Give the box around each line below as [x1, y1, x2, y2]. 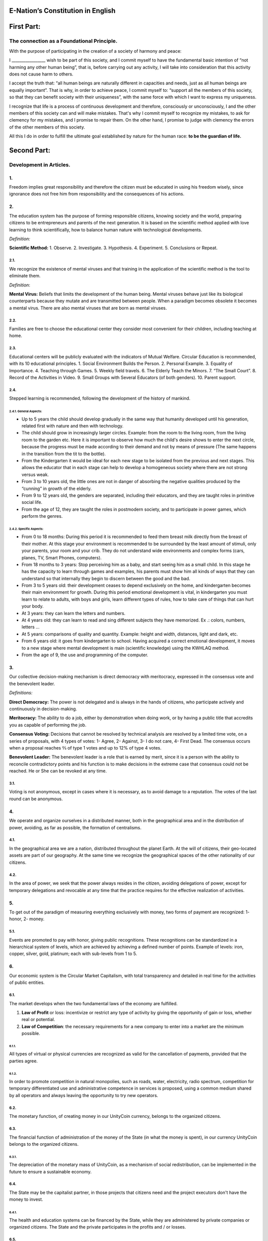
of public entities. [9, 979, 45, 985]
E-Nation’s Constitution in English [9, 6, 116, 15]
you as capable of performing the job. [9, 722, 87, 728]
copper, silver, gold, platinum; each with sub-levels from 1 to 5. [9, 951, 137, 957]
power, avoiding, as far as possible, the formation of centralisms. [9, 825, 141, 830]
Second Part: [9, 146, 51, 154]
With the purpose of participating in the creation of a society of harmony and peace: [9, 48, 182, 54]
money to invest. [9, 1196, 43, 1202]
